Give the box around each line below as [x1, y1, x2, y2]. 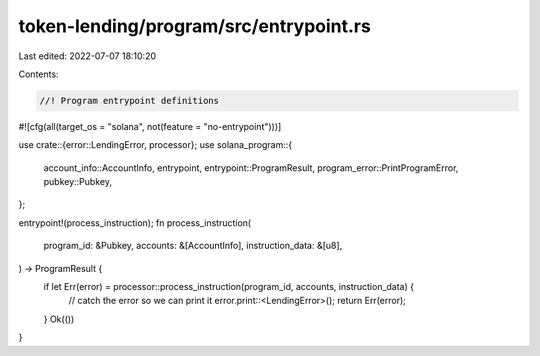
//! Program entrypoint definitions [39, 95, 220, 106]
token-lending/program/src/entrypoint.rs [18, 15, 372, 37]
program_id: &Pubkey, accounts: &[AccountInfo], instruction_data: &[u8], [43, 240, 343, 252]
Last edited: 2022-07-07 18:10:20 [18, 50, 157, 62]
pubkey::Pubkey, [43, 176, 112, 188]
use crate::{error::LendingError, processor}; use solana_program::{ [18, 139, 293, 151]
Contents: [18, 68, 59, 80]
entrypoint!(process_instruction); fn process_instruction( [18, 216, 252, 229]
